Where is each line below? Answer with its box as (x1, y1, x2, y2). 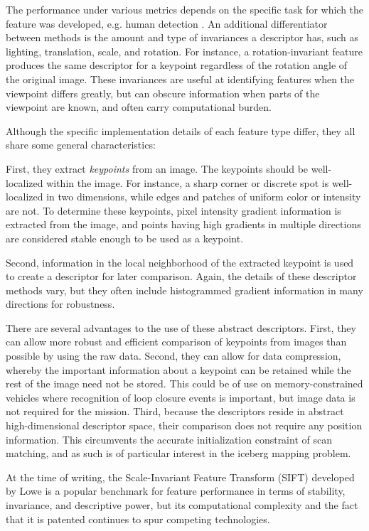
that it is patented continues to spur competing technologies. (6, 511, 270, 526)
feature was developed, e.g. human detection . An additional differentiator (6, 16, 328, 31)
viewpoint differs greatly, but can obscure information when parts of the (6, 85, 320, 100)
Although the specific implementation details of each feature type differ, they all (6, 123, 355, 138)
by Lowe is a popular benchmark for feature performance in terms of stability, (6, 483, 346, 498)
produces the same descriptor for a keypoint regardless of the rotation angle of (6, 58, 348, 73)
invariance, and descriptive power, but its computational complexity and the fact (6, 498, 358, 512)
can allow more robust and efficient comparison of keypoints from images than (6, 334, 347, 349)
